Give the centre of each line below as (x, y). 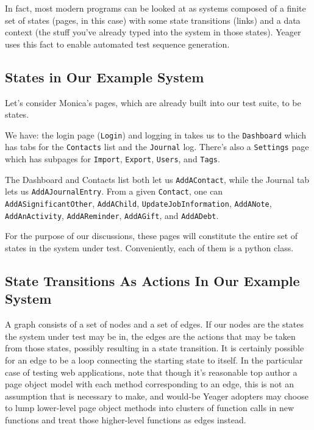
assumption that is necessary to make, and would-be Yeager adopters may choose (157, 396)
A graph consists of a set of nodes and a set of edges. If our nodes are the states (155, 324)
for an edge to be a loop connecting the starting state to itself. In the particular (154, 360)
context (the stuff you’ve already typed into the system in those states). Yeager (153, 32)
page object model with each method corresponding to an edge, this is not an (149, 384)
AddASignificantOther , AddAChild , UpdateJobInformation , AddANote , (138, 203)
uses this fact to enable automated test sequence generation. (117, 44)
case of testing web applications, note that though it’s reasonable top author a (151, 372)
